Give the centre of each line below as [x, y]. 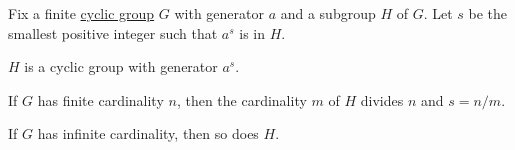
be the [488, 13]
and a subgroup [328, 13]
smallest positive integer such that [113, 32]
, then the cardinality [241, 99]
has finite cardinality [100, 99]
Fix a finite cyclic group [81, 13]
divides [382, 99]
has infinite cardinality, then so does [148, 133]
